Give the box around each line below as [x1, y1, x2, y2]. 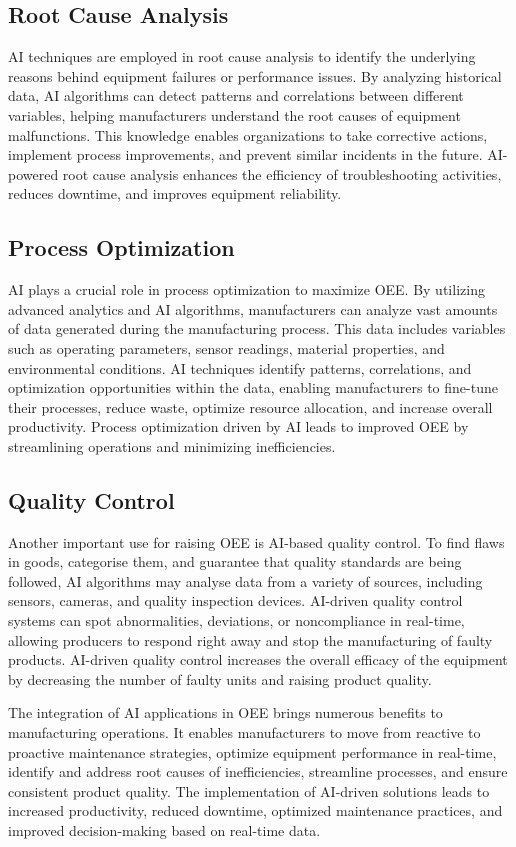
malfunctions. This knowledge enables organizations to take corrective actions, [8, 124, 488, 145]
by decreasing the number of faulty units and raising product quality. [8, 668, 432, 689]
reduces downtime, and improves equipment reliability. [8, 183, 342, 204]
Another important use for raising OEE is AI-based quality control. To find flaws [8, 531, 505, 552]
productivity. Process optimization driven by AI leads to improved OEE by [8, 416, 469, 437]
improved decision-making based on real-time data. [8, 820, 321, 841]
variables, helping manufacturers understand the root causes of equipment [8, 104, 461, 125]
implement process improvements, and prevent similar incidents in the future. [8, 144, 483, 165]
